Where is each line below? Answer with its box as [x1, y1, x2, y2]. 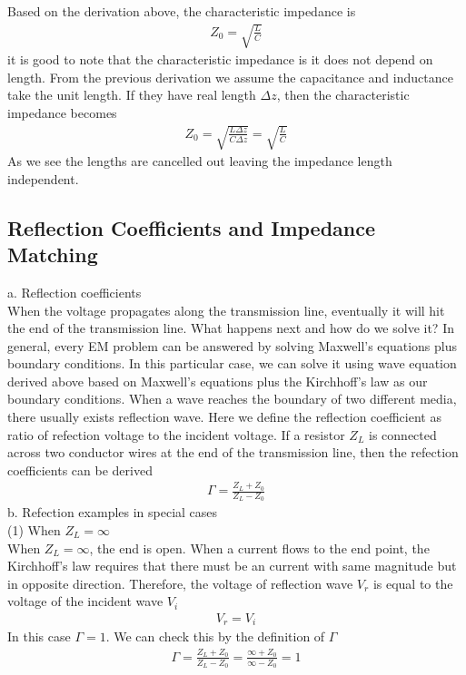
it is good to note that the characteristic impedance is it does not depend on [7, 50, 433, 69]
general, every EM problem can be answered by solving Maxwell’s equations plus [7, 336, 458, 355]
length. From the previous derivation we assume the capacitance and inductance [7, 67, 453, 86]
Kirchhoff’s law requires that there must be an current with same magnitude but [7, 556, 457, 575]
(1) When [7, 521, 61, 540]
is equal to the [372, 573, 453, 592]
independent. [7, 169, 79, 188]
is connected [369, 425, 437, 444]
